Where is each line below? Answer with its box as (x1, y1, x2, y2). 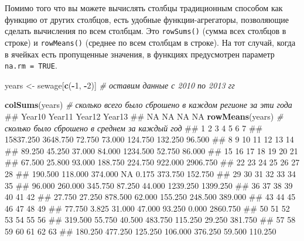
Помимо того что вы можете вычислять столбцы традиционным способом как (5, 2, 283, 13)
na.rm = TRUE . (5, 59, 57, 72)
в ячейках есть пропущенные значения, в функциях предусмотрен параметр (5, 47, 275, 60)
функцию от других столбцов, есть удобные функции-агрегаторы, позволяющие (5, 13, 289, 25)
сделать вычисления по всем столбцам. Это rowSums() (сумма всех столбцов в (5, 25, 286, 37)
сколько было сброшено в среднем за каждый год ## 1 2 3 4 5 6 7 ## (5, 121, 263, 134)
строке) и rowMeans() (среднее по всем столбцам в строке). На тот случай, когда (5, 36, 296, 48)
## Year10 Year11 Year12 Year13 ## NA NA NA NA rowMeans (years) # (5, 110, 283, 122)
